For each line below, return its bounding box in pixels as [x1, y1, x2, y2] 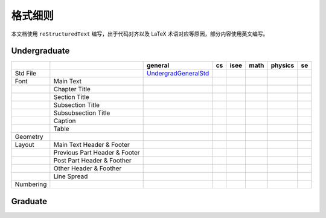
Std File [14, 69, 36, 78]
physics [270, 61, 295, 69]
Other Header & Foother [53, 164, 122, 173]
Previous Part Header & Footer [53, 149, 140, 157]
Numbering [14, 180, 47, 188]
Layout [14, 141, 34, 149]
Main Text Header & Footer [53, 141, 130, 149]
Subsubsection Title [53, 109, 110, 117]
